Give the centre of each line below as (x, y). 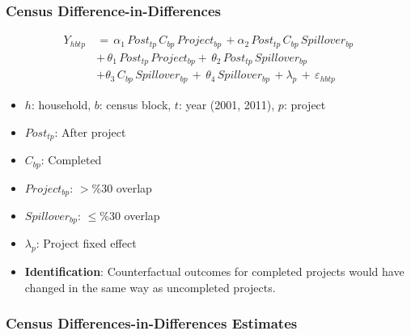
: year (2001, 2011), (227, 105)
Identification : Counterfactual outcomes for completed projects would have (214, 271)
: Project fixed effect (86, 243)
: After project (90, 131)
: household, (61, 105)
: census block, (135, 105)
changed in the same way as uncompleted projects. (150, 287)
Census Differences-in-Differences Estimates (152, 323)
